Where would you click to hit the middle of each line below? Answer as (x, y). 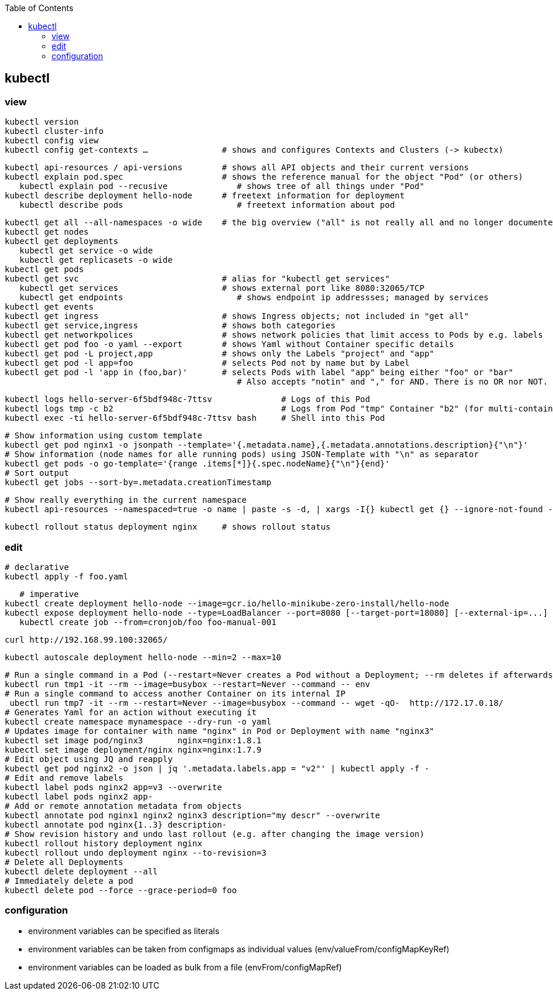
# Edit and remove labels (64, 778)
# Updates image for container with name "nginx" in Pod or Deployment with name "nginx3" (220, 731)
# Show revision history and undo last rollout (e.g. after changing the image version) (215, 834)
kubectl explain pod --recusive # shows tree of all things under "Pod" (222, 186)
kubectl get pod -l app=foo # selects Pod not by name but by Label (207, 363)
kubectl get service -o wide (86, 251)
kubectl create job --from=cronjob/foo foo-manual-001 (148, 622)
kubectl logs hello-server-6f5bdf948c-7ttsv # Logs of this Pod (187, 399)
